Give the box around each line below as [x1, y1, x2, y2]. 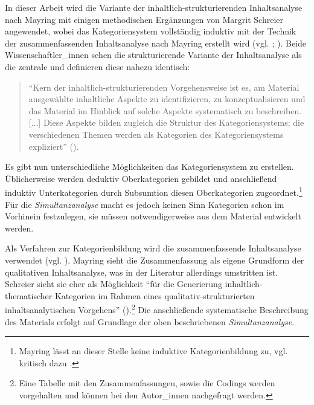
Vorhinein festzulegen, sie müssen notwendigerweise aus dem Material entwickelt [5, 210, 301, 222]
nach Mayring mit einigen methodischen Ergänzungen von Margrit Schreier [5, 13, 283, 25]
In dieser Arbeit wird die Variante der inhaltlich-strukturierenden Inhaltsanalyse [5, 1, 303, 13]
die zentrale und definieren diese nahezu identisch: [5, 60, 190, 73]
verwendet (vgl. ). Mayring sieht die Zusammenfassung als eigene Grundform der [5, 253, 304, 266]
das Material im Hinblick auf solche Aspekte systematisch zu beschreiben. [28, 104, 302, 117]
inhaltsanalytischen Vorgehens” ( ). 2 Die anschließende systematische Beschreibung [5, 302, 309, 316]
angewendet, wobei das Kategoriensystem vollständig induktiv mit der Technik [5, 25, 296, 37]
